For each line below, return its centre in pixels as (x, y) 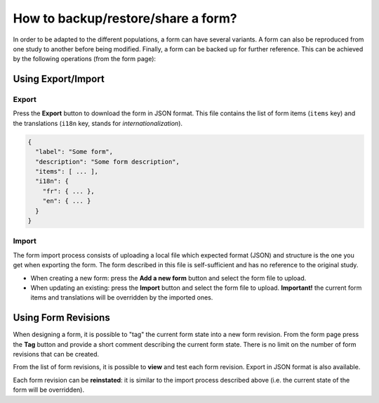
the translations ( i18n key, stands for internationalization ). (98, 123)
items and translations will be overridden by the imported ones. (122, 298)
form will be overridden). (48, 390)
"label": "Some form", (74, 152)
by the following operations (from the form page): (85, 59)
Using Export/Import (59, 79)
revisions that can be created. (56, 354)
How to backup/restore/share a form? (125, 18)
